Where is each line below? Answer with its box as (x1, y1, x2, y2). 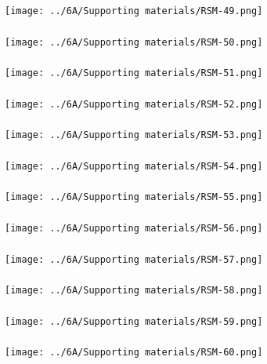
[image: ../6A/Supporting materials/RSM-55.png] (5, 191, 263, 203)
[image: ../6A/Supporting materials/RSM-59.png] (5, 315, 263, 327)
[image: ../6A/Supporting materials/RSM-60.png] (5, 347, 263, 359)
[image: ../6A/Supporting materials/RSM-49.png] (5, 5, 263, 16)
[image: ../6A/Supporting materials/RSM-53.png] (5, 129, 263, 141)
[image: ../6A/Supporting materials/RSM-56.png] (5, 222, 263, 234)
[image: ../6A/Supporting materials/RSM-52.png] (5, 98, 263, 110)
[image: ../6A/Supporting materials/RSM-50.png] (5, 36, 263, 48)
